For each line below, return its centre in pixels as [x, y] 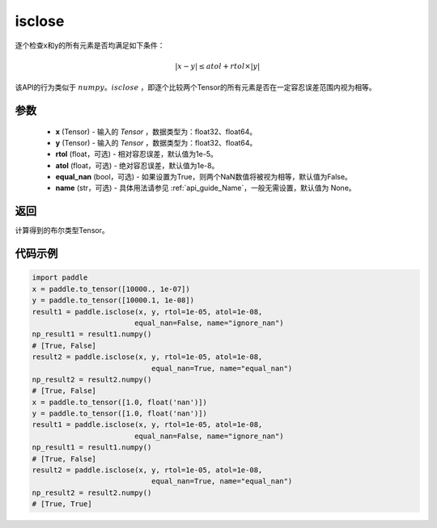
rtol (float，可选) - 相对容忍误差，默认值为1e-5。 [136, 154]
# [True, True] [62, 504]
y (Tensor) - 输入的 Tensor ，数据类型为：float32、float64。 [156, 142]
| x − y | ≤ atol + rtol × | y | [218, 66]
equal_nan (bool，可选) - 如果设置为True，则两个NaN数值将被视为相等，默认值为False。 [204, 177]
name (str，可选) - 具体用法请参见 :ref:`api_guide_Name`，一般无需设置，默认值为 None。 [206, 188]
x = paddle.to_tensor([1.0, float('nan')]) [120, 402]
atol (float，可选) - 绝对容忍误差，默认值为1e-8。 [137, 165]
